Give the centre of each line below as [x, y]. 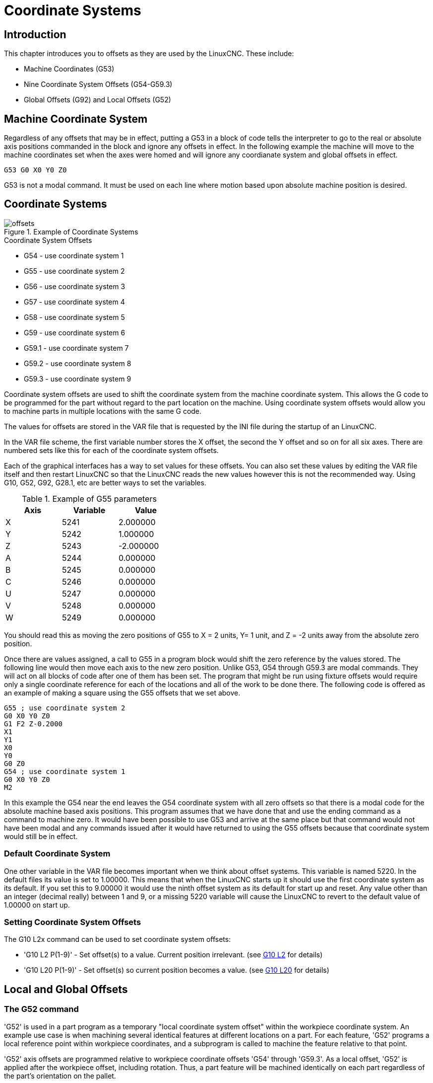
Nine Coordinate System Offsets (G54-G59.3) [98, 84]
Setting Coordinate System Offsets [73, 922]
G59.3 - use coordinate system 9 [78, 379]
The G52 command [41, 1009]
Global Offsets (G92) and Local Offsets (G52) [97, 100]
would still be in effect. [41, 836]
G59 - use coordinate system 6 [75, 332]
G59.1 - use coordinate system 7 [76, 348]
